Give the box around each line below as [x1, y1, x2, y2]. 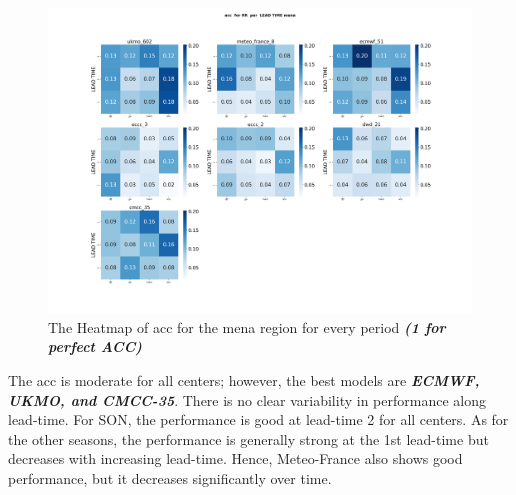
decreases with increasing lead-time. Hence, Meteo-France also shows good [8, 448, 463, 469]
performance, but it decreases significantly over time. [8, 467, 332, 488]
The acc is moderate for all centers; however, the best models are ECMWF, [8, 369, 480, 390]
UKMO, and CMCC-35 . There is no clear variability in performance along [8, 389, 486, 410]
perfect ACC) [48, 336, 142, 357]
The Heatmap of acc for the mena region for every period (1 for [48, 316, 446, 337]
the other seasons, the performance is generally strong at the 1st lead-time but [8, 428, 489, 449]
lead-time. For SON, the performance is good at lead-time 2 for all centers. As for [8, 409, 509, 430]
